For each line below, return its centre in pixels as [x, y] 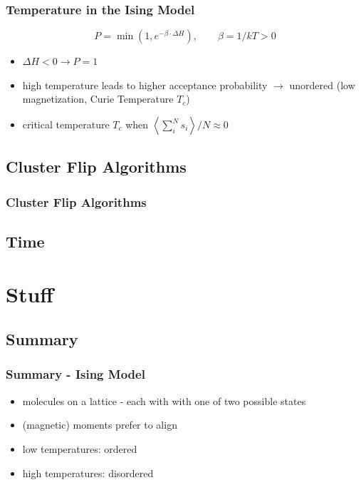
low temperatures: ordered [80, 448]
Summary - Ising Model [75, 374]
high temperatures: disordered [88, 473]
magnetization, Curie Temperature [98, 99]
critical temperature [66, 124]
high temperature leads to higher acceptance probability [145, 85]
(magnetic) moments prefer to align [100, 425]
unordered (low [322, 85]
